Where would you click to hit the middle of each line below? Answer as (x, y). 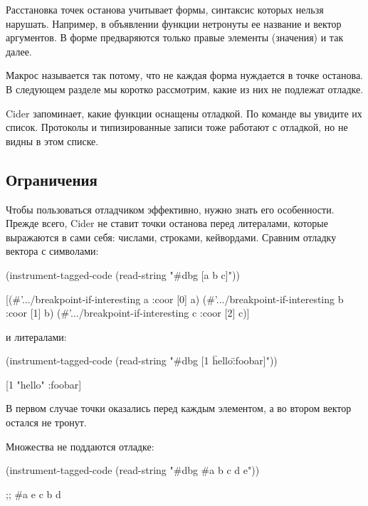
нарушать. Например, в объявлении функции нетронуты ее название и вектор (174, 23)
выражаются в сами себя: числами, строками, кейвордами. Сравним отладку (171, 237)
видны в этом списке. (52, 141)
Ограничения (52, 179)
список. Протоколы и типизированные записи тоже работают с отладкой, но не (177, 127)
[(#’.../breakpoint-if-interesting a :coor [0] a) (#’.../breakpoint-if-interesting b (175, 299)
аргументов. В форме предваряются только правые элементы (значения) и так (175, 37)
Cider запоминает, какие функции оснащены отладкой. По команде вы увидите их (184, 113)
